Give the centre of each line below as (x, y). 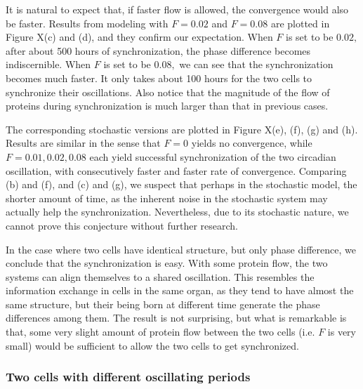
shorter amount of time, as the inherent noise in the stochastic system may (167, 198)
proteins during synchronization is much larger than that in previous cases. (167, 106)
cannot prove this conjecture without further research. (122, 225)
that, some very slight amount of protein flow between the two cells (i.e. (160, 332)
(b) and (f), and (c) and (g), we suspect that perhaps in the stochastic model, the (181, 184)
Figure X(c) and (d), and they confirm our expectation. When (139, 37)
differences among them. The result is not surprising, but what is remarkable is (176, 318)
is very (342, 332)
